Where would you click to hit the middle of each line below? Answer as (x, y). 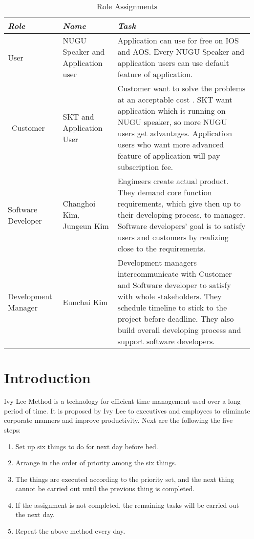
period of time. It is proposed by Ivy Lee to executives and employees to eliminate (127, 410)
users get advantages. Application (175, 133)
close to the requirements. (161, 248)
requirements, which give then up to (179, 203)
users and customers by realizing (173, 237)
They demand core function (165, 192)
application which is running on (171, 111)
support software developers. (166, 341)
